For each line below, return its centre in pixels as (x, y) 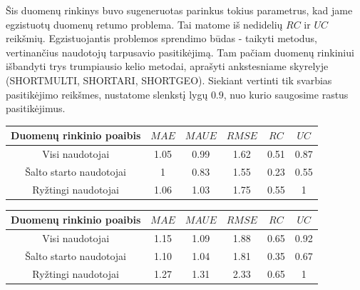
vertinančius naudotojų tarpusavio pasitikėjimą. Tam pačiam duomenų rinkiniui (180, 52)
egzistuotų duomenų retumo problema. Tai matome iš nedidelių (144, 24)
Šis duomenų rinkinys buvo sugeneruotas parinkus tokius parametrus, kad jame (179, 10)
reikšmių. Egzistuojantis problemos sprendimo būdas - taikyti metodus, (161, 38)
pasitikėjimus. (36, 108)
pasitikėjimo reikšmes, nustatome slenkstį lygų (107, 94)
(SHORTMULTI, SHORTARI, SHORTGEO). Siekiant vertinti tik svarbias (169, 80)
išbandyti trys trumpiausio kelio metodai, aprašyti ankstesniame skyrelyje (167, 66)
